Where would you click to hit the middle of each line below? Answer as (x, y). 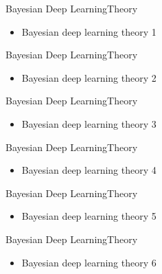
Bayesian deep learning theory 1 (89, 31)
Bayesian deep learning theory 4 (89, 170)
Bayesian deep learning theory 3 (89, 123)
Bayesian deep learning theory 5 (89, 216)
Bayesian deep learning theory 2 (89, 77)
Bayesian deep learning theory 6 (89, 262)
